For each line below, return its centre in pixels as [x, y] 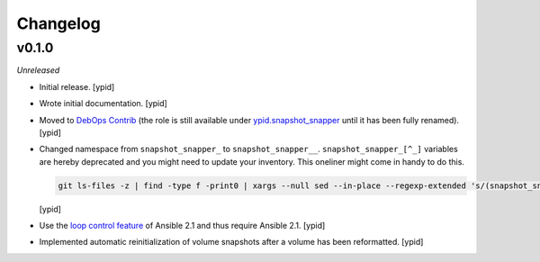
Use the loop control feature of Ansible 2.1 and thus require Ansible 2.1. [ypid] [182, 226]
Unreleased [38, 70]
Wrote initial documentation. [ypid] [103, 104]
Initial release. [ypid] [77, 86]
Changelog [58, 23]
